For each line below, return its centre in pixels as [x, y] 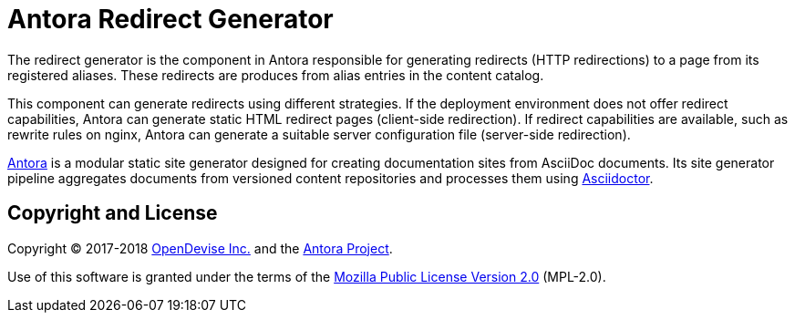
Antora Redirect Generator [170, 19]
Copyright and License [113, 213]
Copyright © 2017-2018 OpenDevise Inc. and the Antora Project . [200, 248]
